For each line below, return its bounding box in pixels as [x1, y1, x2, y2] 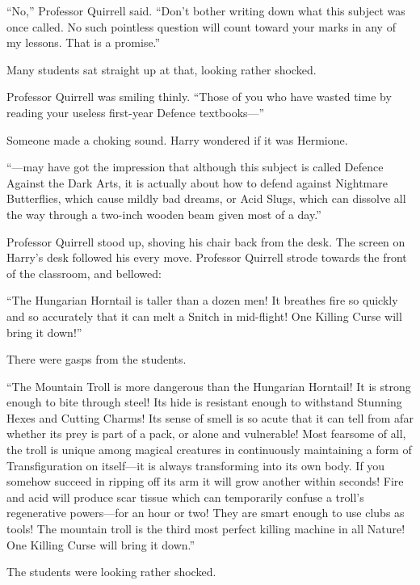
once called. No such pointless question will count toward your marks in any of [6, 18, 396, 35]
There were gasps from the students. [6, 351, 187, 368]
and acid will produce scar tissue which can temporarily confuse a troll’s [6, 488, 364, 505]
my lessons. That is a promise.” [6, 34, 161, 51]
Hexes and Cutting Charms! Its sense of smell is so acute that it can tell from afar [6, 409, 414, 426]
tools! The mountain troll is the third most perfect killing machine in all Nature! [6, 520, 405, 537]
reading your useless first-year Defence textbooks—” [6, 103, 265, 120]
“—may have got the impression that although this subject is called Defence [6, 158, 384, 175]
